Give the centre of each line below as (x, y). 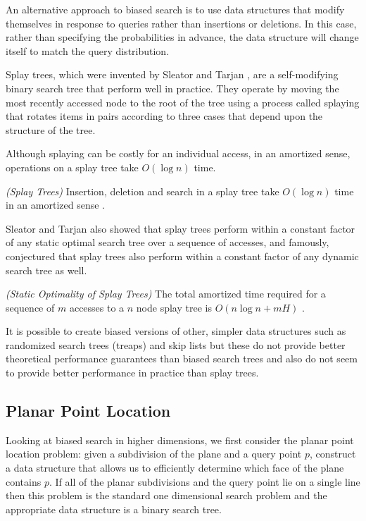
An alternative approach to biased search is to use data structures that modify (175, 9)
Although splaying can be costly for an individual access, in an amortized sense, (178, 153)
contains (24, 481)
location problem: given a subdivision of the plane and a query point (154, 454)
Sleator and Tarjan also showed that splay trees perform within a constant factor (181, 228)
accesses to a (97, 307)
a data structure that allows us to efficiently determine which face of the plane (175, 468)
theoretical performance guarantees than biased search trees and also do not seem (182, 358)
